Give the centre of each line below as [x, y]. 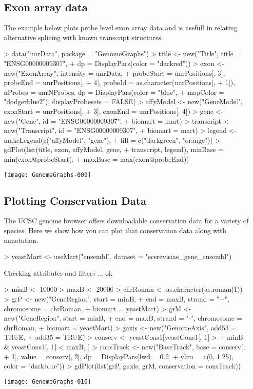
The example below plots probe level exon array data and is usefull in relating [121, 28]
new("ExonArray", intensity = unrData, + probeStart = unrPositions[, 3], [115, 73]
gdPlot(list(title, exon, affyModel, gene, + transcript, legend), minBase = [114, 149]
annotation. [21, 240]
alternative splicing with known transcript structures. [84, 37]
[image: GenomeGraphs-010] [48, 381]
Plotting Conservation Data [75, 200]
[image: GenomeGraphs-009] [48, 175]
